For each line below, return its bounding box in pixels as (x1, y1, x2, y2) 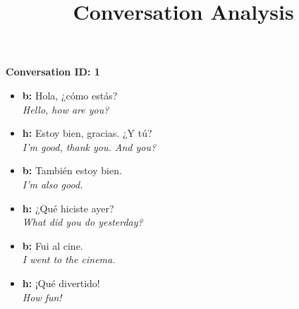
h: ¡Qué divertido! (22, 275, 100, 290)
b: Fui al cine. (22, 238, 83, 253)
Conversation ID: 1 (6, 64, 100, 79)
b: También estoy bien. (22, 163, 122, 178)
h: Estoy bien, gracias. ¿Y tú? (22, 126, 152, 140)
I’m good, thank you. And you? (22, 139, 157, 154)
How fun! (22, 289, 62, 304)
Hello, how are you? (22, 102, 109, 116)
